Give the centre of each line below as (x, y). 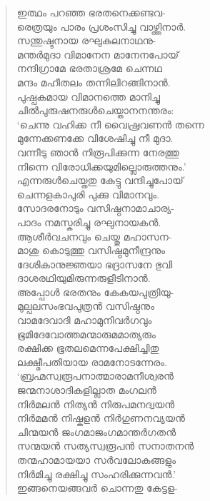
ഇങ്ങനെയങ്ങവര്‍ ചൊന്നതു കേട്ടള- (97, 488)
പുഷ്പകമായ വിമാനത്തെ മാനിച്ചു (88, 96)
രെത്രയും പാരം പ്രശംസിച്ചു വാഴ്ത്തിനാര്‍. (101, 26)
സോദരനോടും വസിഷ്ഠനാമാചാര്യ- (95, 208)
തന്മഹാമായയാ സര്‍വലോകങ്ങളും (96, 460)
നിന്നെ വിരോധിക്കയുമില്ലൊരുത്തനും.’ (101, 166)
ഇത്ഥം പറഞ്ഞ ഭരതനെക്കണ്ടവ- (91, 12)
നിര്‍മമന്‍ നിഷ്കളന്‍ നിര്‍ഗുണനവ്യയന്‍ (101, 418)
